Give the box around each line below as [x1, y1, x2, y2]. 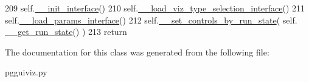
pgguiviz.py [5, 66, 47, 78]
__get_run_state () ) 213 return [5, 25, 127, 38]
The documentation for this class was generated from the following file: [5, 45, 269, 58]
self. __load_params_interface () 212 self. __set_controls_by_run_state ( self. [5, 13, 297, 26]
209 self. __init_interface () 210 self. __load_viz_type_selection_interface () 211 [5, 2, 305, 14]
